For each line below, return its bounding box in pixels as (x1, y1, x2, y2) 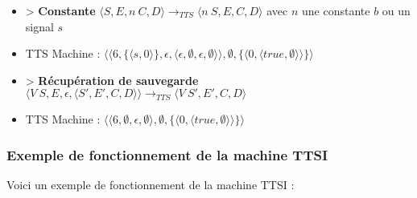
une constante (302, 2, 370, 18)
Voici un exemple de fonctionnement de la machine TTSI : (6, 176, 295, 193)
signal (25, 18, 54, 34)
